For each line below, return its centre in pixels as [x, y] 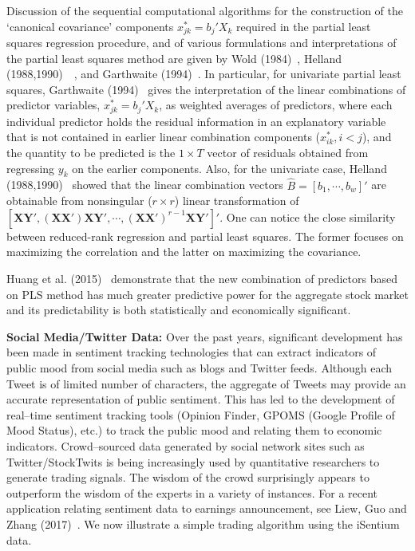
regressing [31, 168]
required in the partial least [303, 26]
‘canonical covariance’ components [90, 26]
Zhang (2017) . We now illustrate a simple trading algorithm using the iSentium [203, 523]
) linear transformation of [237, 201]
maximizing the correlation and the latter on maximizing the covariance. [184, 252]
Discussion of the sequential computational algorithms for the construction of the [205, 10]
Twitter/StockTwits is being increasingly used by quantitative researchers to [193, 461]
